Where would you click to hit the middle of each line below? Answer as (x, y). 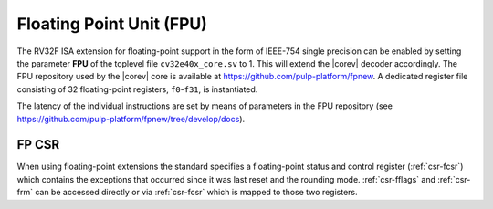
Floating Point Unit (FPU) (112, 24)
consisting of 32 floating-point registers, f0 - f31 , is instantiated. (137, 89)
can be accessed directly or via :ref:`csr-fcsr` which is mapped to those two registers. (196, 193)
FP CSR (38, 145)
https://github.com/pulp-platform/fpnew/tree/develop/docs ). (131, 119)
